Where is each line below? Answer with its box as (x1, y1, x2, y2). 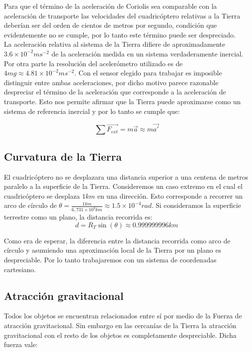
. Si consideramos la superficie (151, 200, 241, 210)
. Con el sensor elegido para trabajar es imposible (74, 68, 222, 78)
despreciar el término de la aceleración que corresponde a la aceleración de (4, 87, 226, 97)
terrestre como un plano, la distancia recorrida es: (4, 212, 153, 222)
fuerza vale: (4, 339, 38, 350)
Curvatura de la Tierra (4, 148, 122, 164)
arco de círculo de (4, 200, 57, 210)
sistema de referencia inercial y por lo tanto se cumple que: (4, 106, 180, 116)
